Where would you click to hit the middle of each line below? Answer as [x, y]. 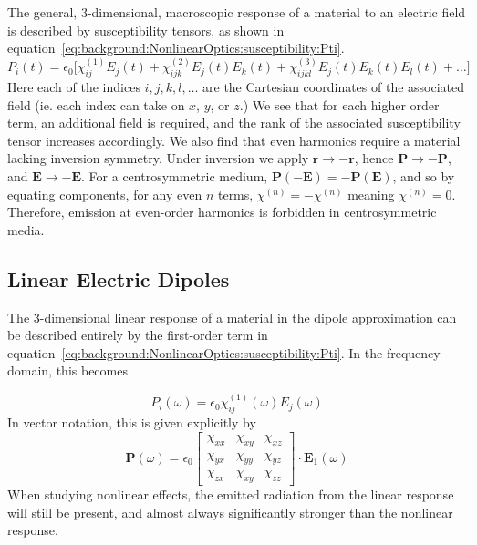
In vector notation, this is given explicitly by [132, 422]
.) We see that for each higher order [339, 104]
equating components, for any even [105, 194]
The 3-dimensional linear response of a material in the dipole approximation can [232, 317]
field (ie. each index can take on [96, 104]
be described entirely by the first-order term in [138, 335]
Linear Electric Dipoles [119, 278]
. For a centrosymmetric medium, [175, 175]
